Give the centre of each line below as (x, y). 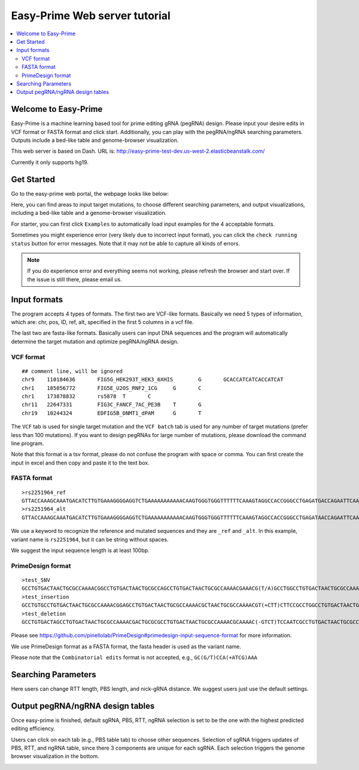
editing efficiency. (33, 729)
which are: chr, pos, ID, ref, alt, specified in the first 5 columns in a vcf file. (102, 322)
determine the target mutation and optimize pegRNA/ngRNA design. (95, 341)
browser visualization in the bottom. (55, 756)
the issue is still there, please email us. (74, 279)
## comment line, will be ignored (72, 371)
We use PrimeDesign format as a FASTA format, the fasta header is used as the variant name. (126, 646)
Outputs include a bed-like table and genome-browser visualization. (95, 140)
